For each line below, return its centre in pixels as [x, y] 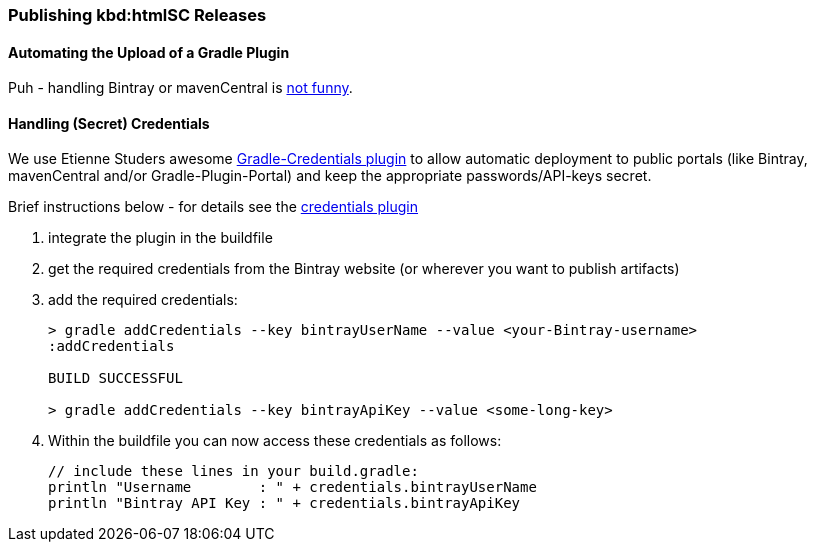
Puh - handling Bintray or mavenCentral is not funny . [180, 88]
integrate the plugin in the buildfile [160, 238]
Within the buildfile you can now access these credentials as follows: [275, 441]
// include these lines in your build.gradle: [233, 471]
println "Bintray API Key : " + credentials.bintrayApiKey [284, 503]
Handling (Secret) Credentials [109, 123]
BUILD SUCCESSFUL [115, 378]
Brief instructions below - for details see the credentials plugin [213, 207]
